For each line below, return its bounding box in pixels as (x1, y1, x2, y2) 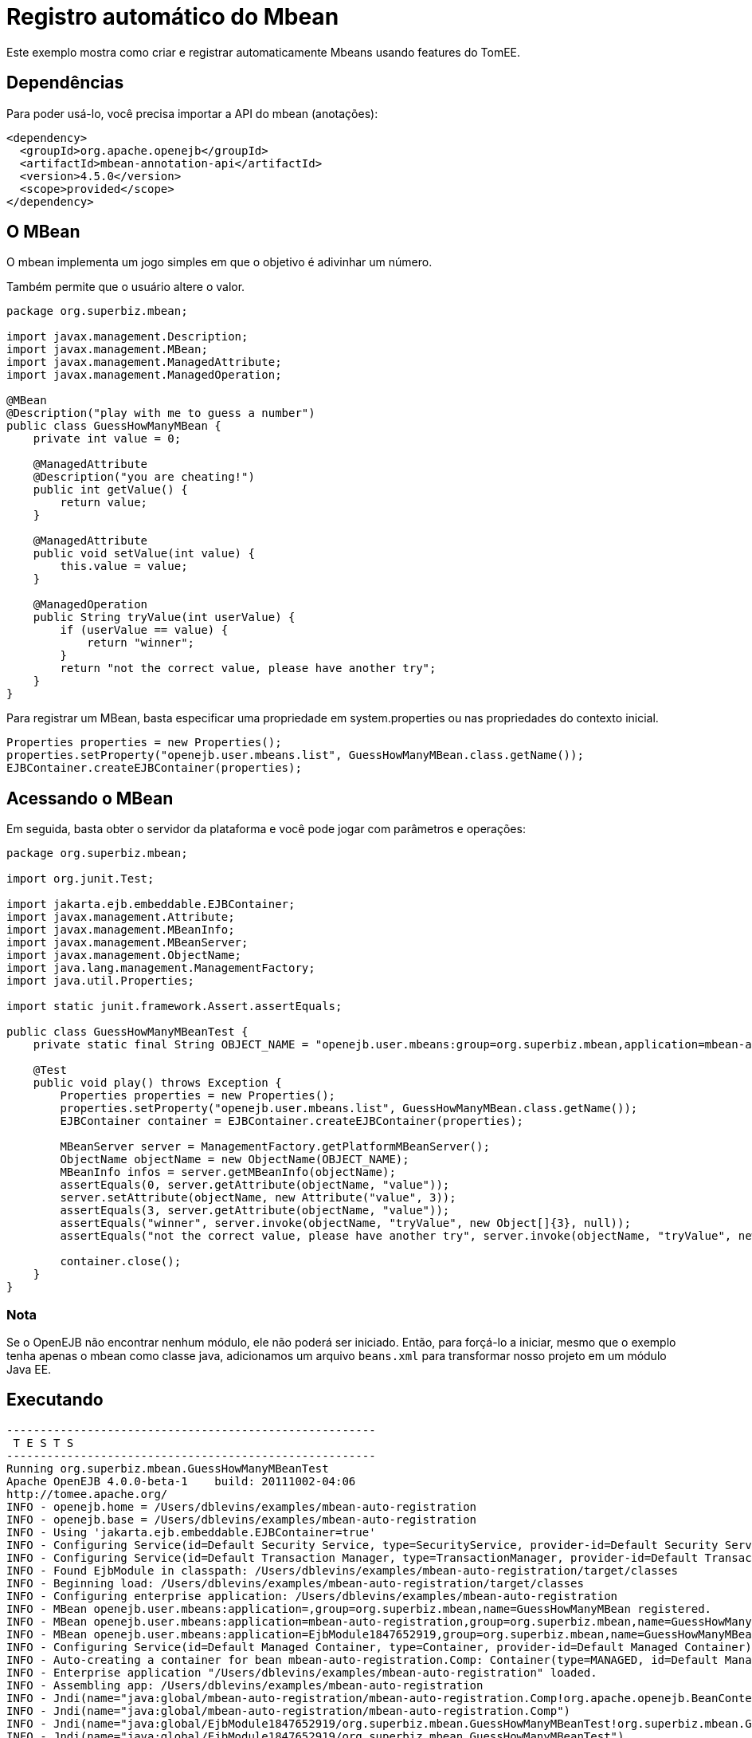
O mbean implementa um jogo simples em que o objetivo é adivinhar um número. (6, 255, 433, 269)
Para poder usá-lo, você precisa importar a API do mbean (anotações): (6, 106, 378, 120)
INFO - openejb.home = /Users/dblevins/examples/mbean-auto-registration (6, 1500, 477, 1513)
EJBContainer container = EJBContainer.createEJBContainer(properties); (60, 1115, 524, 1128)
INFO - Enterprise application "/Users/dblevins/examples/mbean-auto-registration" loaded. (6, 1665, 597, 1679)
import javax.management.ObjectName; (6, 949, 242, 962)
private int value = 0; (33, 432, 182, 446)
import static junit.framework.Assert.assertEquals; (6, 1000, 343, 1013)
